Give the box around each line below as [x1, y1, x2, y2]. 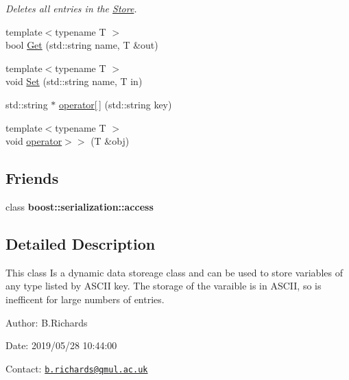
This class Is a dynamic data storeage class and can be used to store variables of [5, 265, 343, 279]
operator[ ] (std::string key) [59, 97, 172, 111]
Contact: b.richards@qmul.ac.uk [5, 361, 148, 375]
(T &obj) [91, 134, 130, 148]
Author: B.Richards [5, 315, 88, 329]
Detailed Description [5, 233, 156, 254]
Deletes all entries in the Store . [5, 1, 137, 15]
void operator [5, 134, 62, 148]
